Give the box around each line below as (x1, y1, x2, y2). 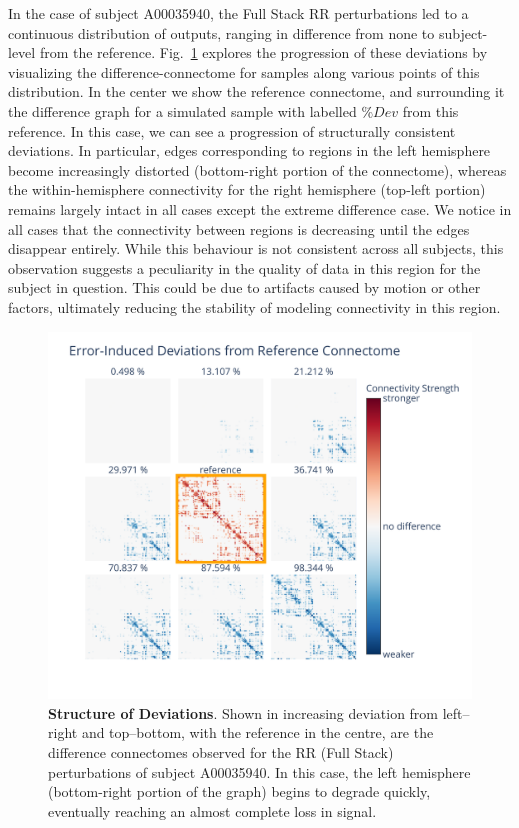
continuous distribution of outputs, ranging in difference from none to (8, 22, 435, 43)
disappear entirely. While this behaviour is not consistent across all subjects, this (8, 238, 504, 259)
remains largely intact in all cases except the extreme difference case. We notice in (8, 198, 512, 219)
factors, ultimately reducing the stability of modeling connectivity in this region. (8, 296, 501, 317)
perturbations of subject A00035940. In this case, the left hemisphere (48, 761, 471, 782)
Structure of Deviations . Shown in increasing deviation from (48, 702, 439, 723)
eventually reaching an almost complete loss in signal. (48, 800, 377, 821)
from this (402, 100, 459, 121)
